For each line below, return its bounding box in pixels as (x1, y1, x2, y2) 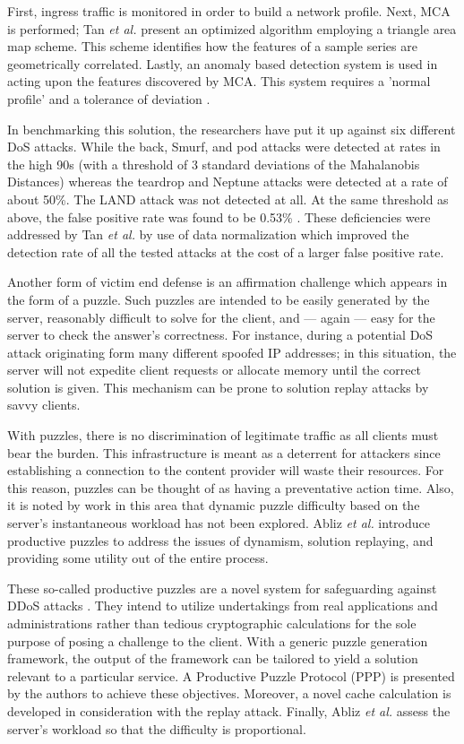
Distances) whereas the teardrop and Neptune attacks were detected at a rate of (7, 172, 448, 191)
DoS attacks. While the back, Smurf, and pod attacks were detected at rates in (7, 137, 441, 156)
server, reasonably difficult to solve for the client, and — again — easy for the (7, 307, 435, 326)
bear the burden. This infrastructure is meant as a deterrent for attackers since (7, 443, 441, 462)
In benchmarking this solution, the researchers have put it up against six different (7, 119, 456, 138)
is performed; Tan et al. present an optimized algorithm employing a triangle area (7, 19, 457, 38)
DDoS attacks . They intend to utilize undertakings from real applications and (7, 596, 438, 615)
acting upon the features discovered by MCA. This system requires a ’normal (7, 72, 431, 91)
